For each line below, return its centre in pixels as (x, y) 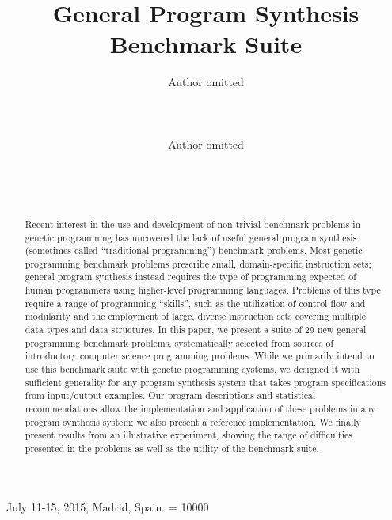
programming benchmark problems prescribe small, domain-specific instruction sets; (198, 263)
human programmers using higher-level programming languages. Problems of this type (203, 290)
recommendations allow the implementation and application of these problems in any (200, 409)
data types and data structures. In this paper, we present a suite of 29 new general (196, 330)
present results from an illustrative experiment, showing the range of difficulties (188, 435)
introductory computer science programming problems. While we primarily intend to (200, 356)
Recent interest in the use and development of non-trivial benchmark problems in (193, 224)
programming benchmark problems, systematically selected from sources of (179, 342)
